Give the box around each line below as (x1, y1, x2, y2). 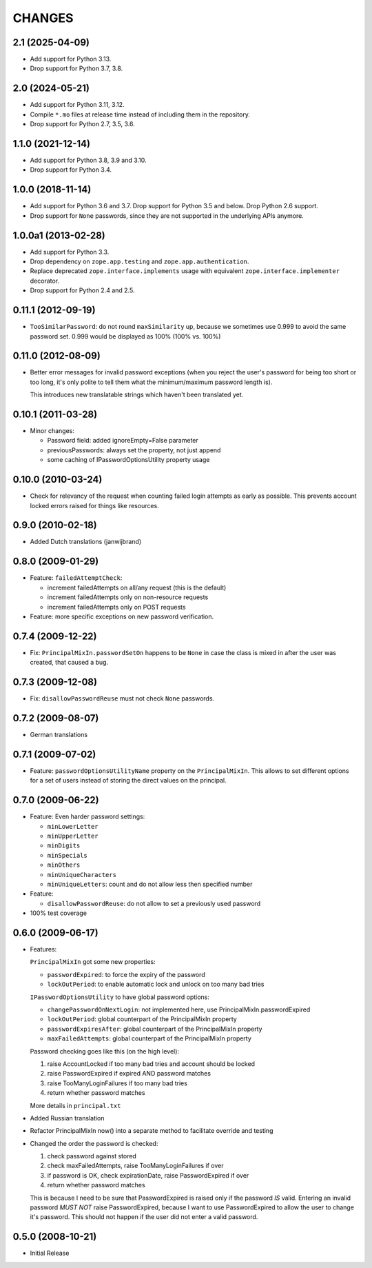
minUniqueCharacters (47, 871, 117, 878)
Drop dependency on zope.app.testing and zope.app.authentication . (30, 257, 249, 265)
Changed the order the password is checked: (30, 1139, 158, 1147)
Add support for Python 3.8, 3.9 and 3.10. (30, 156, 147, 165)
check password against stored (47, 1152, 137, 1160)
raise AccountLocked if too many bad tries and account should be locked (47, 1059, 255, 1068)
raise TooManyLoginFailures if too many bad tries (47, 1079, 187, 1087)
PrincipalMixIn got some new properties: (30, 958, 156, 966)
